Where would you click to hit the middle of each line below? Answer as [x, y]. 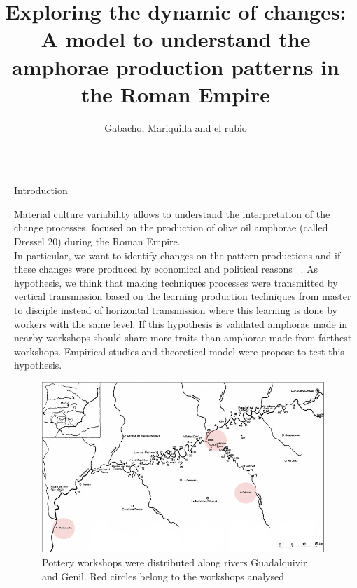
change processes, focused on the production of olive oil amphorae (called [171, 227]
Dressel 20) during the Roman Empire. [97, 241]
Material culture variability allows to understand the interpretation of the [172, 213]
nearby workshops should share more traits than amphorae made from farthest [183, 337]
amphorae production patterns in [176, 66]
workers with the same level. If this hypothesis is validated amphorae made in [181, 323]
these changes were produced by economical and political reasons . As [166, 269]
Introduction [41, 190]
